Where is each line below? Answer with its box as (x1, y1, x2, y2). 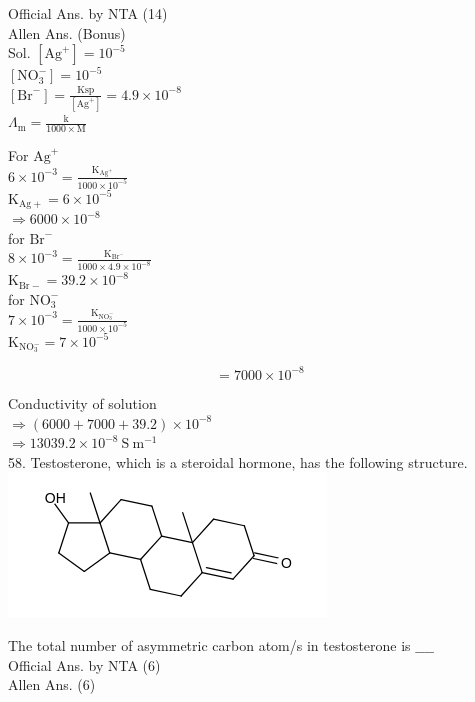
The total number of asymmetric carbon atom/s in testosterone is (8, 634, 411, 655)
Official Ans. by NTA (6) (8, 654, 161, 675)
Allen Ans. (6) (8, 674, 96, 695)
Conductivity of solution (8, 392, 157, 413)
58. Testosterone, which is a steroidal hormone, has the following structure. (8, 451, 468, 472)
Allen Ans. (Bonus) (8, 22, 126, 43)
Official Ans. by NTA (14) (8, 3, 168, 23)
